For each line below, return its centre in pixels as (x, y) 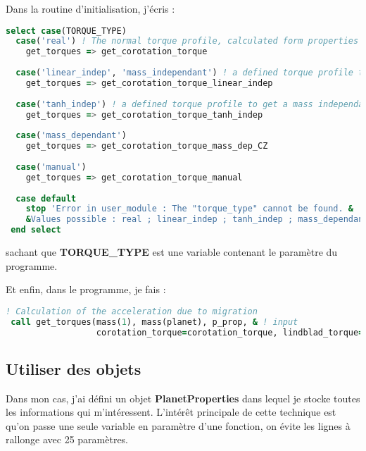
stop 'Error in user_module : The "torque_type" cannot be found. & (189, 209)
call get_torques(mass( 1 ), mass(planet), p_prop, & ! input (154, 322)
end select (36, 230)
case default (46, 198)
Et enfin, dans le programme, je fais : (86, 289)
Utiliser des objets (74, 368)
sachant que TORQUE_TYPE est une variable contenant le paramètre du (172, 252)
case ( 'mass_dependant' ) (71, 136)
